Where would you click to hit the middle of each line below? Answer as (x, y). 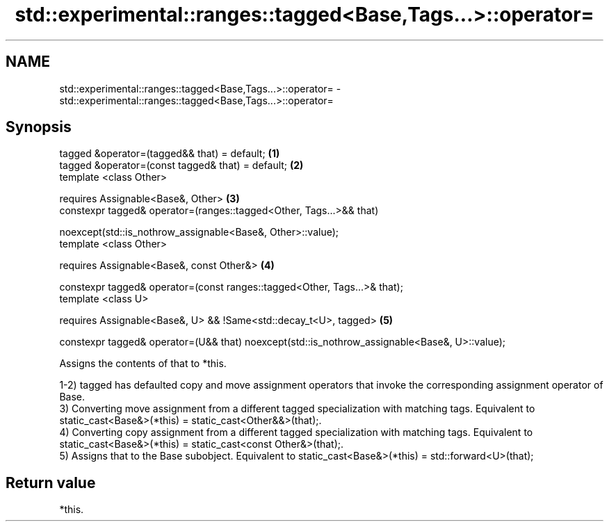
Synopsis (39, 127)
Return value (51, 483)
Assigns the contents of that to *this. (143, 364)
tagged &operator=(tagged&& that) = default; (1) (170, 154)
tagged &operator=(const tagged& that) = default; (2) (181, 165)
